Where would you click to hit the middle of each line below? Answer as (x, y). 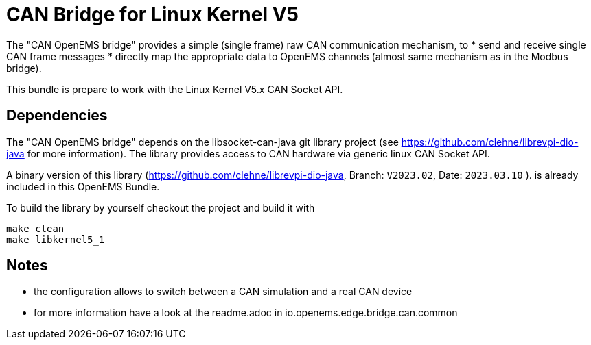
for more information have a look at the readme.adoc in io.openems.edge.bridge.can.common (246, 313)
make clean (35, 228)
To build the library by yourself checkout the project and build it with (161, 207)
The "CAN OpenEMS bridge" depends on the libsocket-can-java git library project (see (202, 142)
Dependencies (57, 116)
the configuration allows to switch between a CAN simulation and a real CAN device (223, 292)
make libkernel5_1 (56, 239)
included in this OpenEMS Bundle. (83, 186)
